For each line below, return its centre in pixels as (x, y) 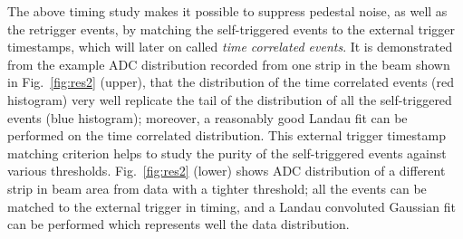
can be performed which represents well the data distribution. (178, 224)
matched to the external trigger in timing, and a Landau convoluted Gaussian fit (231, 206)
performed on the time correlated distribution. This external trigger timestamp (227, 135)
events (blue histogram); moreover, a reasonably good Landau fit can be (207, 117)
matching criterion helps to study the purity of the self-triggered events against (227, 153)
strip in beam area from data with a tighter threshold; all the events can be (217, 188)
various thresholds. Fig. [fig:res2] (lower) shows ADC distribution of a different (227, 171)
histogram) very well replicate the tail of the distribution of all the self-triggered (230, 99)
